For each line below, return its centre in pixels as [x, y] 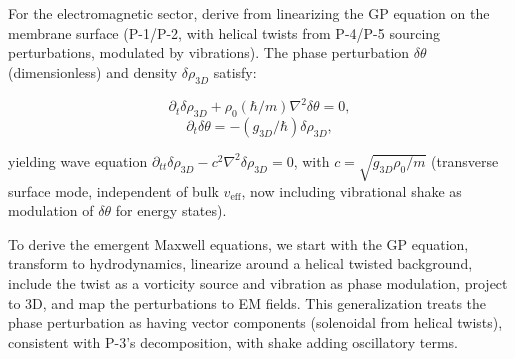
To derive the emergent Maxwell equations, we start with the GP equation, [238, 243]
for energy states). [171, 210]
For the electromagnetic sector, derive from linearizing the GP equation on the [249, 13]
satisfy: [235, 71]
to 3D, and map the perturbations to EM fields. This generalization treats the [247, 302]
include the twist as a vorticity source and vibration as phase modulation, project [258, 283]
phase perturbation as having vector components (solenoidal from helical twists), [255, 322]
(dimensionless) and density [93, 71]
